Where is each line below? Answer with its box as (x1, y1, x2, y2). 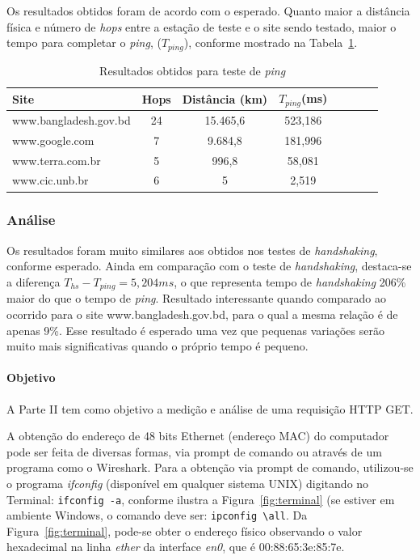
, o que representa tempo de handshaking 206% (174, 273, 406, 290)
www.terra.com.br (12, 151, 101, 168)
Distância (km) (182, 90, 268, 107)
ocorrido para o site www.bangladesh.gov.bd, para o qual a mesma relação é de (6, 306, 398, 323)
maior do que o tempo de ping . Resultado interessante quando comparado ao (6, 290, 387, 307)
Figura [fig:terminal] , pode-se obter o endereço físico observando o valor (6, 522, 363, 539)
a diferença (6, 273, 61, 290)
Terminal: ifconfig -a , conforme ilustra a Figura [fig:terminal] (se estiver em (6, 490, 395, 507)
